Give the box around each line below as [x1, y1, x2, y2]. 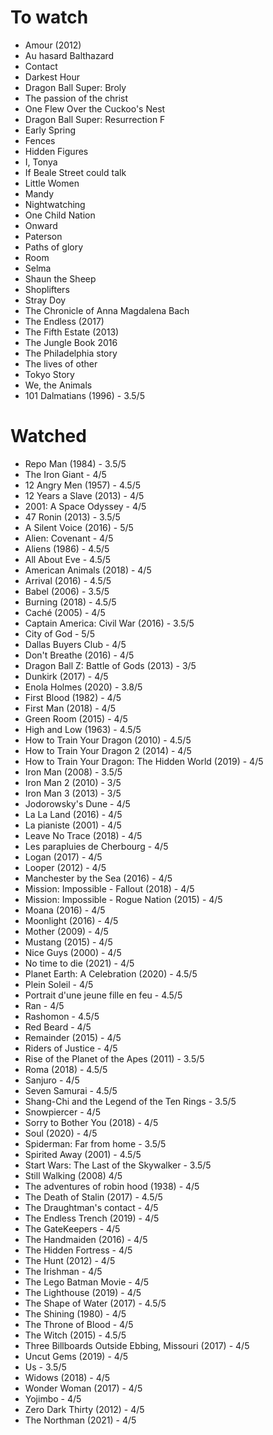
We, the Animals [24, 379, 93, 391]
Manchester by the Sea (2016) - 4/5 [24, 872, 173, 884]
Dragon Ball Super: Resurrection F [24, 113, 166, 125]
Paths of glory [24, 241, 84, 253]
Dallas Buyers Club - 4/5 [24, 638, 127, 650]
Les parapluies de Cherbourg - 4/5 [24, 840, 169, 852]
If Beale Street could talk [24, 166, 127, 178]
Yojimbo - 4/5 [24, 1392, 82, 1405]
